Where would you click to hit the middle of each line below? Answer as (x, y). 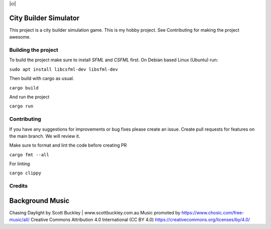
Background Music (39, 201)
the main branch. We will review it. (45, 136)
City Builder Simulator (44, 18)
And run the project (29, 97)
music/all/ (20, 220)
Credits (18, 186)
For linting (20, 164)
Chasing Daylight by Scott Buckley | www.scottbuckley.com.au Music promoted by (95, 212)
